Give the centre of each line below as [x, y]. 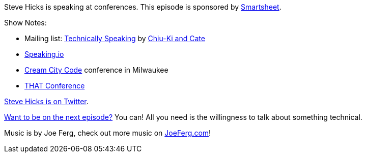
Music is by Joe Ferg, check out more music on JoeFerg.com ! [108, 133]
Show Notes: [25, 23]
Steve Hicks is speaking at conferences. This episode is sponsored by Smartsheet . [143, 7]
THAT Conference [55, 86]
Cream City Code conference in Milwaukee [96, 70]
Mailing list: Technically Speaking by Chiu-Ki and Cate [115, 38]
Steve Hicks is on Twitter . [46, 101]
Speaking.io [44, 54]
